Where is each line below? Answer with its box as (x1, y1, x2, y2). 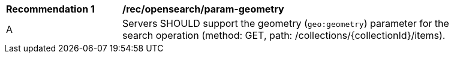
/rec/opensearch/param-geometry (122, 3, 284, 15)
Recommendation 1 (6, 3, 95, 15)
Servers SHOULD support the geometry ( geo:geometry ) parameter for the (122, 17, 449, 29)
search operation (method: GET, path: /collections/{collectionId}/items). (122, 29, 446, 41)
